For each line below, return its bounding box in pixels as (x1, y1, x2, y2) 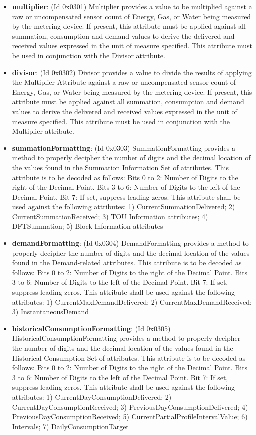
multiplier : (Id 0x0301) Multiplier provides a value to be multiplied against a (12, 1, 252, 11)
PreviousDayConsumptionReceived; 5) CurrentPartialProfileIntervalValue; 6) (12, 411, 248, 422)
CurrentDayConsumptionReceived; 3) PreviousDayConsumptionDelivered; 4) (12, 401, 248, 412)
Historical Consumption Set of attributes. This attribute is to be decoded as (12, 352, 246, 363)
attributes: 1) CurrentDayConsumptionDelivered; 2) (12, 391, 172, 402)
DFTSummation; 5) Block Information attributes (12, 221, 163, 231)
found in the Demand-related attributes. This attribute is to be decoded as (12, 257, 242, 268)
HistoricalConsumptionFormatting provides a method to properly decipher (12, 333, 241, 343)
